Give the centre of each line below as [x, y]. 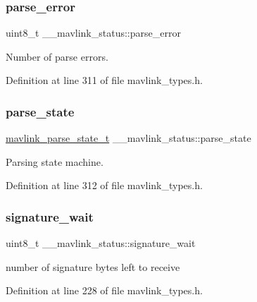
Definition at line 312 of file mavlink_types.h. [104, 185]
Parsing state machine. [55, 161]
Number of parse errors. [57, 56]
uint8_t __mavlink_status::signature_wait [101, 243]
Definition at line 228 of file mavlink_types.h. [104, 290]
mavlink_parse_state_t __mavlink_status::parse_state [128, 138]
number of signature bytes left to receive [93, 266]
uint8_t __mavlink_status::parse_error [93, 33]
